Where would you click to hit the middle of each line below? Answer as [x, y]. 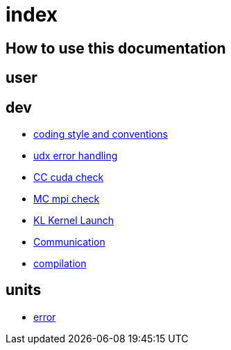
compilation [60, 264]
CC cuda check [69, 177]
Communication [69, 242]
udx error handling [76, 156]
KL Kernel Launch [74, 221]
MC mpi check [67, 199]
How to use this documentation [116, 48]
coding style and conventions [101, 134]
